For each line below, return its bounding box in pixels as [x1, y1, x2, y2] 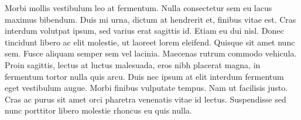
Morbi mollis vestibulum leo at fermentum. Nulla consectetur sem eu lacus [5, 2, 272, 13]
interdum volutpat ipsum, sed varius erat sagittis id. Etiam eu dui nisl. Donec [5, 24, 284, 37]
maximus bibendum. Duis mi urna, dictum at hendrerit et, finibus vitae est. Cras [5, 13, 296, 25]
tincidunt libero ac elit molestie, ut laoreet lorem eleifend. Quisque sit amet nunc [5, 36, 295, 48]
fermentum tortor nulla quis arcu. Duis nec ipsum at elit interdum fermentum [5, 70, 284, 82]
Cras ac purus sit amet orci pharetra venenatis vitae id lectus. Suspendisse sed [5, 93, 286, 105]
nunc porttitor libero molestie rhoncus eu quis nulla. [5, 104, 192, 117]
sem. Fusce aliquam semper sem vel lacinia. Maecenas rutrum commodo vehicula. [5, 47, 297, 59]
